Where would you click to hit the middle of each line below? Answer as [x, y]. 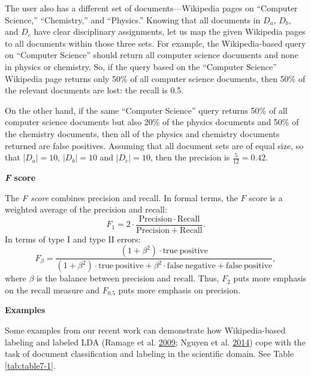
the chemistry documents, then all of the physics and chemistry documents [142, 133]
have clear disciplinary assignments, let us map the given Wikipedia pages [170, 31]
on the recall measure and [52, 289]
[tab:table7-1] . [30, 365]
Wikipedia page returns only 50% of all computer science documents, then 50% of [155, 78]
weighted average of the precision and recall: [86, 209]
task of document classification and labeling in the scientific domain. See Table [150, 354]
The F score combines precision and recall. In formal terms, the [121, 197]
